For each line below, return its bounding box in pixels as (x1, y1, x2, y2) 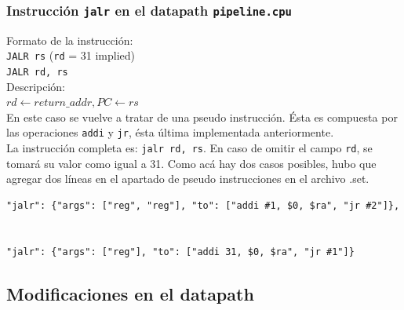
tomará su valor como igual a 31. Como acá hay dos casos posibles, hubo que (6, 155, 377, 171)
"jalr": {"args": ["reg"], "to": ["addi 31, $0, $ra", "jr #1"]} (6, 246, 355, 257)
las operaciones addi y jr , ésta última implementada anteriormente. (6, 124, 334, 140)
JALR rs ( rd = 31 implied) (6, 47, 136, 64)
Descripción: (6, 78, 65, 94)
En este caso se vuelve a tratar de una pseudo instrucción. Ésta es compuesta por (6, 108, 398, 125)
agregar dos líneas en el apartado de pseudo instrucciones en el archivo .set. (6, 170, 369, 187)
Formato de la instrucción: (6, 31, 133, 48)
